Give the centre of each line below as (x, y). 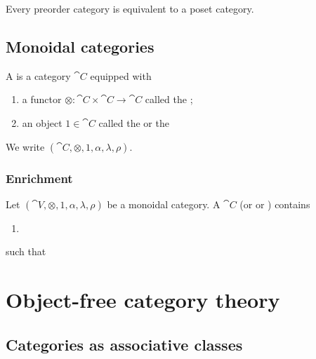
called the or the (134, 122)
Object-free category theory (143, 300)
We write (25, 146)
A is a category (38, 75)
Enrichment (39, 178)
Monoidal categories (80, 46)
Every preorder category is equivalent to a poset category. (130, 8)
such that (26, 251)
